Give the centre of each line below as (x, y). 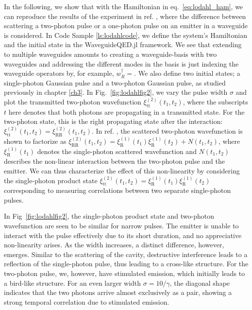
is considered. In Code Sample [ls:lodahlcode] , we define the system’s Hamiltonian (126, 35)
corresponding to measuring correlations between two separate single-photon (118, 190)
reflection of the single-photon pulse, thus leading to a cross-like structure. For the (126, 264)
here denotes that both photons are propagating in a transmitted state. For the (126, 112)
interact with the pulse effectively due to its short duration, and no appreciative (123, 235)
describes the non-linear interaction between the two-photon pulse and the (114, 161)
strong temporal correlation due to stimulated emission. (87, 301)
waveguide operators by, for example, (59, 73)
